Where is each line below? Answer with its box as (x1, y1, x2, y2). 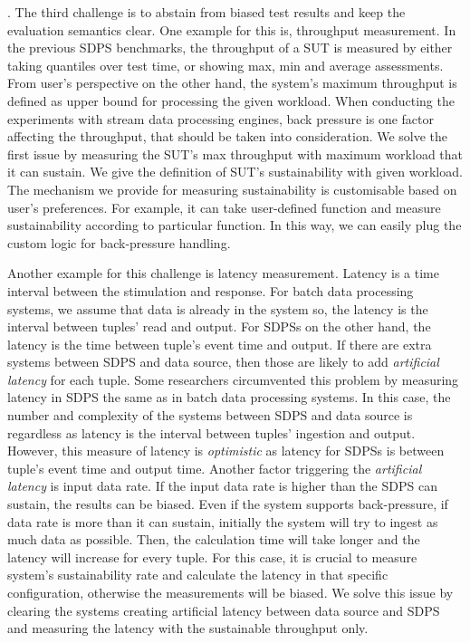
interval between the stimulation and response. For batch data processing (7, 281, 414, 300)
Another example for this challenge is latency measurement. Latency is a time (7, 264, 439, 283)
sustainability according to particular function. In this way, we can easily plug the (7, 216, 462, 235)
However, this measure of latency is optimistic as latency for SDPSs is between (7, 441, 445, 460)
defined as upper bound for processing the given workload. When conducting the (7, 91, 455, 110)
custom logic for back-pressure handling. (7, 233, 231, 252)
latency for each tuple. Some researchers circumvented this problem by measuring (7, 369, 459, 389)
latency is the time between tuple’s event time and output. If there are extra (7, 334, 432, 353)
